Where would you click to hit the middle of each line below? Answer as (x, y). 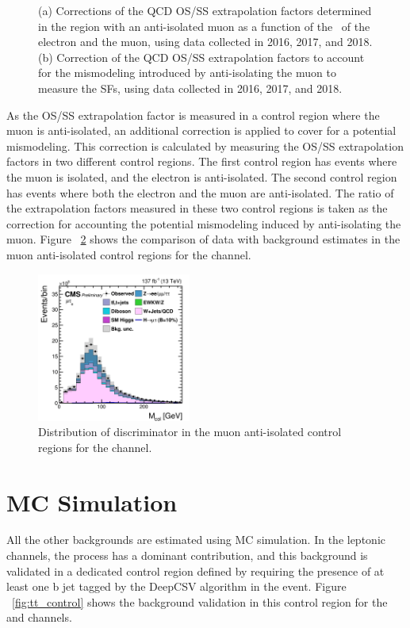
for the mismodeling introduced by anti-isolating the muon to (187, 73)
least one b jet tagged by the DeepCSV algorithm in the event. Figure (176, 586)
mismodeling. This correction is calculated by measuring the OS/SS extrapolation (205, 146)
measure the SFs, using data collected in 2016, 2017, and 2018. (190, 88)
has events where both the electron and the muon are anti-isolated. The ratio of (200, 192)
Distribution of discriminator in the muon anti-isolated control (190, 432)
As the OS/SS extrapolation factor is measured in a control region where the (193, 115)
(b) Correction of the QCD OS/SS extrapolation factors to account (201, 57)
